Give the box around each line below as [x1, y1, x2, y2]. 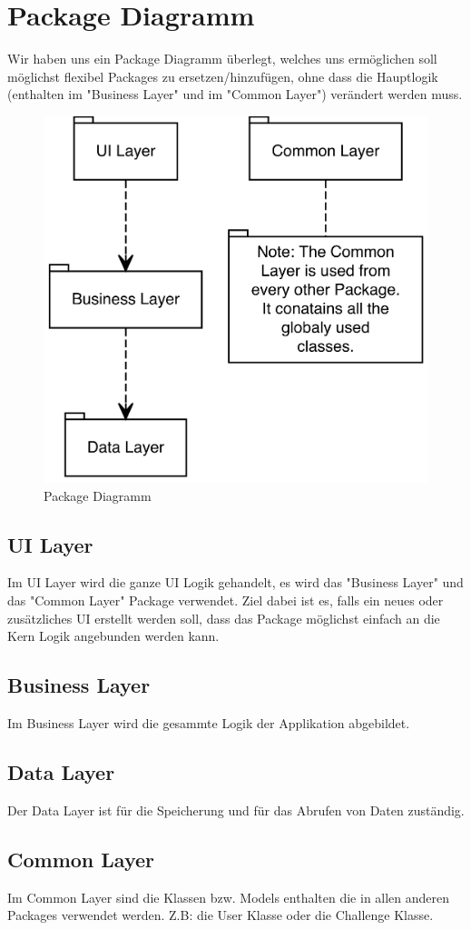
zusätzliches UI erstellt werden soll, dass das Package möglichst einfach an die [7, 608, 440, 627]
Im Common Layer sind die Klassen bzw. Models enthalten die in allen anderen [7, 887, 450, 906]
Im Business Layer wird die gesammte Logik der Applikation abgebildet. [7, 714, 410, 733]
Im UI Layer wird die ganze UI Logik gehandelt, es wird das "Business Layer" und [7, 573, 464, 592]
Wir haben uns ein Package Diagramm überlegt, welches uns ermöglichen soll [7, 49, 437, 68]
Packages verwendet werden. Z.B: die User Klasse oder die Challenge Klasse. [7, 905, 434, 925]
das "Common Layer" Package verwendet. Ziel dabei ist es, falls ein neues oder [7, 591, 444, 610]
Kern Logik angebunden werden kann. [7, 626, 220, 645]
